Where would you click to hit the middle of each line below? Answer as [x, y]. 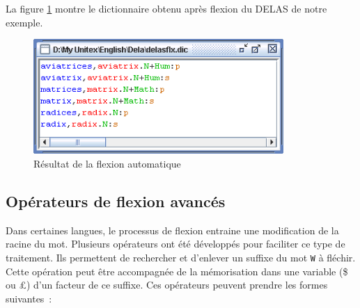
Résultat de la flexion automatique [107, 163]
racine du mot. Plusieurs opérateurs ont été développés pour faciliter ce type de [175, 244]
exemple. [24, 22]
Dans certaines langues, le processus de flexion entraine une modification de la [172, 230]
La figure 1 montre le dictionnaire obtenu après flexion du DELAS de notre [166, 8]
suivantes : [29, 298]
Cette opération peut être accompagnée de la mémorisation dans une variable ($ [177, 271]
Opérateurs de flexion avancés [116, 201]
